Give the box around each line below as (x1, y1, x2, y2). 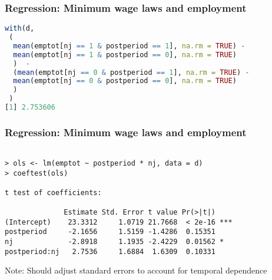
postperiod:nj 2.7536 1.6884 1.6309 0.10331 (5, 247, 215, 256)
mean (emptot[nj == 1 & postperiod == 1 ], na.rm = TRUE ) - (13, 41, 246, 50)
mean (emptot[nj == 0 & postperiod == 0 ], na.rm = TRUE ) (13, 77, 237, 85)
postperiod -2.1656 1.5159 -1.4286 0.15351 (5, 228, 215, 236)
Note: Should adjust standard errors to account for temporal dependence (5, 264, 267, 276)
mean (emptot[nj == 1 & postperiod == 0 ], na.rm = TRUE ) (13, 50, 237, 59)
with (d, (5, 24, 35, 33)
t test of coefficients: (5, 188, 102, 197)
